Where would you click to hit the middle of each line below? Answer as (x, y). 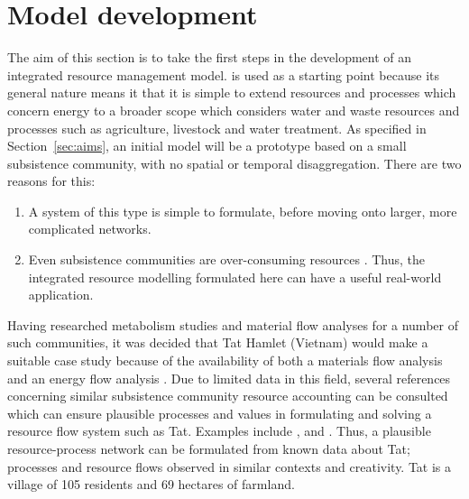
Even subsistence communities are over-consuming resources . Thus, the (226, 259)
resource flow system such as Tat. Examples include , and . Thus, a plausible (219, 431)
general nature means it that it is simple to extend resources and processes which (232, 92)
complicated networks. (90, 229)
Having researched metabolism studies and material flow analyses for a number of (233, 324)
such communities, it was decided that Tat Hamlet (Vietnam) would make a (218, 342)
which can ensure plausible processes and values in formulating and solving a (220, 413)
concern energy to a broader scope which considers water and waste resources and (234, 110)
